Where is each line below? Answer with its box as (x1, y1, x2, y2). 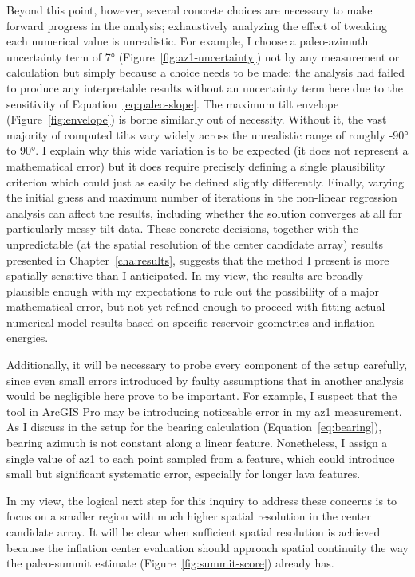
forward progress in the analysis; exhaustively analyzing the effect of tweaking (6, 17, 387, 33)
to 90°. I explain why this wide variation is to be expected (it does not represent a (6, 142, 409, 159)
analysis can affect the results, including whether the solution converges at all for (6, 204, 403, 221)
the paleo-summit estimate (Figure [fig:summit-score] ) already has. (6, 555, 334, 571)
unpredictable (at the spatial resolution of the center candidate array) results (6, 235, 383, 252)
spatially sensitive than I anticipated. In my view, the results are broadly (6, 267, 363, 284)
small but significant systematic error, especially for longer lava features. (6, 465, 361, 482)
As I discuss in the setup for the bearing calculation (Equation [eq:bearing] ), (6, 418, 382, 435)
